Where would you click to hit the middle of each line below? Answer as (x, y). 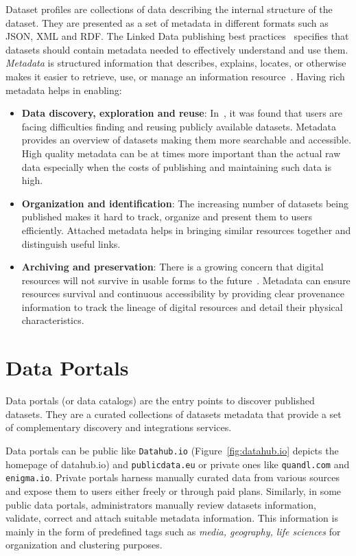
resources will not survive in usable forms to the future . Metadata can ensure (186, 280)
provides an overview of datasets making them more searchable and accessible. (186, 140)
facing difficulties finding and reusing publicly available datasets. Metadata (179, 126)
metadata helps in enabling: (64, 90)
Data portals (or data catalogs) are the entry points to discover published (160, 401)
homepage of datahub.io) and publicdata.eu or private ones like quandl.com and (178, 464)
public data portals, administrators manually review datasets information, (161, 504)
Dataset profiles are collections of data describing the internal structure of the (169, 9)
